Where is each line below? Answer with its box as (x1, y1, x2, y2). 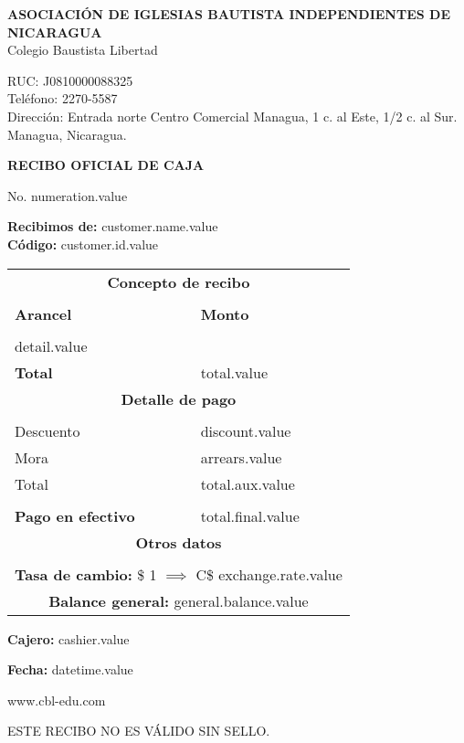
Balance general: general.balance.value (48, 589, 309, 611)
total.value (200, 361, 269, 383)
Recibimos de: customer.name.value (7, 217, 218, 236)
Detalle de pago (121, 387, 237, 409)
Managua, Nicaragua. (7, 124, 127, 143)
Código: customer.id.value (7, 234, 159, 253)
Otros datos (135, 531, 222, 553)
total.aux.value (200, 472, 295, 494)
